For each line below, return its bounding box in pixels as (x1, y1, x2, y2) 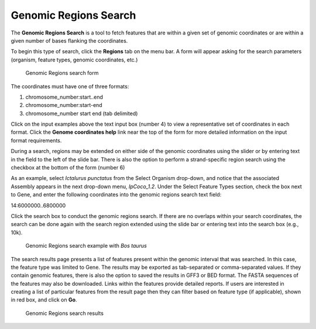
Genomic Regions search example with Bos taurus (25, 243, 147, 250)
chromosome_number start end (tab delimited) (25, 110, 138, 117)
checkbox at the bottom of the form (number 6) (11, 164, 125, 171)
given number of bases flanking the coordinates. (11, 37, 128, 44)
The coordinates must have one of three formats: (11, 82, 129, 90)
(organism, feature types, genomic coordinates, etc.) (11, 56, 138, 63)
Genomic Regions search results (25, 310, 104, 317)
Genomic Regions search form (25, 70, 99, 77)
